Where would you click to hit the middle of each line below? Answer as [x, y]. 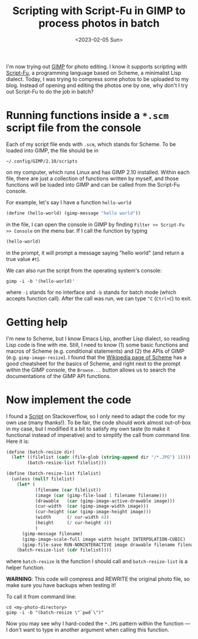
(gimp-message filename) [52, 534]
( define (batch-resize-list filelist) [54, 474]
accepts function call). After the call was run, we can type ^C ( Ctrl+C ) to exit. [99, 298]
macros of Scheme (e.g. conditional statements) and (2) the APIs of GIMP [95, 351]
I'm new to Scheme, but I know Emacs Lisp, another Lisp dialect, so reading [98, 338]
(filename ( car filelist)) [68, 490]
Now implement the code [69, 400]
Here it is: [18, 441]
